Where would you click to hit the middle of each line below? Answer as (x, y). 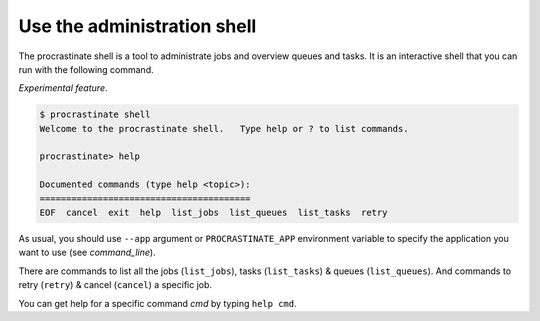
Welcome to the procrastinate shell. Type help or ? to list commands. (224, 128)
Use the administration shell (137, 26)
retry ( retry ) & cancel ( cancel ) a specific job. (115, 285)
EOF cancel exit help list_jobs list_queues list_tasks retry (213, 213)
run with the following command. (86, 69)
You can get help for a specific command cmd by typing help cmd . (157, 303)
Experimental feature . (63, 88)
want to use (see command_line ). (87, 252)
